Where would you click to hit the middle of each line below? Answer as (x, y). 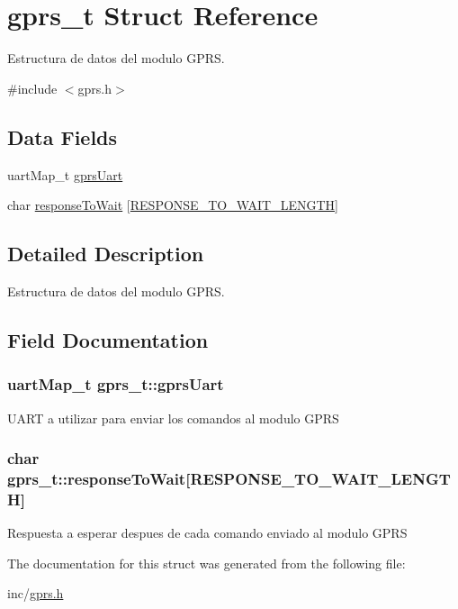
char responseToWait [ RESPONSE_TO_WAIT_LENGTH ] (173, 205)
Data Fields (63, 136)
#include (32, 88)
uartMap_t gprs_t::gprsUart (116, 384)
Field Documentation (108, 339)
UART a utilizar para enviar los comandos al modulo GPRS (173, 418)
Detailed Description (106, 254)
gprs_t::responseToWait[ (99, 478)
